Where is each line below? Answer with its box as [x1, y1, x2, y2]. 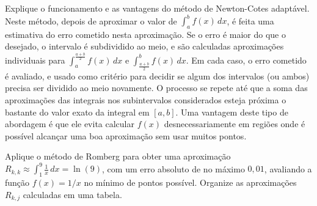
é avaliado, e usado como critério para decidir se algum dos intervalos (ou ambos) [5, 69, 310, 82]
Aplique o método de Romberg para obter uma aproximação [5, 150, 231, 163]
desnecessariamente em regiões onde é [164, 117, 305, 130]
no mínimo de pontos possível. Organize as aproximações [84, 176, 297, 189]
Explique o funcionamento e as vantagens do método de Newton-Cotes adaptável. [5, 2, 310, 14]
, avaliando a [264, 162, 312, 175]
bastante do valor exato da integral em [5, 105, 150, 118]
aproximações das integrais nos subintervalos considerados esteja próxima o [5, 93, 286, 106]
